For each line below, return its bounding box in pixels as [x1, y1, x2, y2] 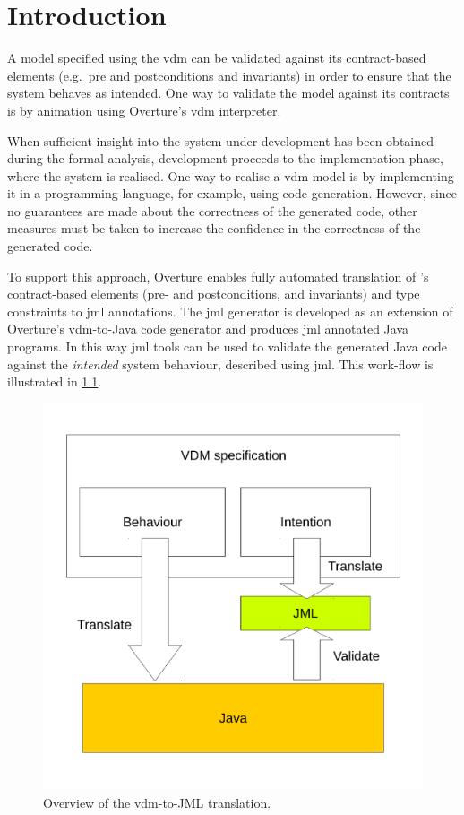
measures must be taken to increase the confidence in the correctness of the [7, 219, 421, 238]
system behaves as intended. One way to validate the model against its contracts [7, 83, 450, 102]
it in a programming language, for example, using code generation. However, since [7, 184, 458, 203]
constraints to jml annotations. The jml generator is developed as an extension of [7, 301, 453, 320]
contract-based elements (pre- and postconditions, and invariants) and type [7, 284, 420, 303]
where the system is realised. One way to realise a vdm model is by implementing [7, 166, 454, 185]
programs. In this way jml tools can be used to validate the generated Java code [7, 337, 447, 356]
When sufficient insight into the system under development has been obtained [7, 131, 434, 150]
